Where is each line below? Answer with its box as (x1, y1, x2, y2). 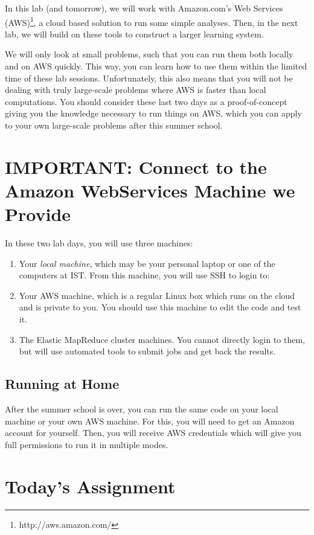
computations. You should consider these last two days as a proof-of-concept (5, 95, 287, 107)
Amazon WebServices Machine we (5, 178, 295, 202)
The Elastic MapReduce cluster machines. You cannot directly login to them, (19, 333, 305, 345)
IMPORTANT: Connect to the (5, 154, 267, 179)
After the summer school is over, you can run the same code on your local (5, 403, 278, 415)
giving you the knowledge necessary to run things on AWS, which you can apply (5, 107, 302, 120)
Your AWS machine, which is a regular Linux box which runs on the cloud (19, 289, 295, 301)
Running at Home (5, 374, 120, 393)
